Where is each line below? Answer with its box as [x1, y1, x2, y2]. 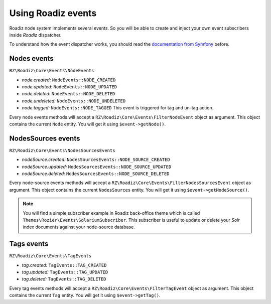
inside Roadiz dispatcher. [9, 32, 62, 38]
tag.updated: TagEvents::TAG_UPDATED [22, 269, 108, 275]
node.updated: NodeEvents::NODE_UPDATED [22, 84, 117, 90]
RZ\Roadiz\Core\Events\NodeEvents [9, 68, 94, 74]
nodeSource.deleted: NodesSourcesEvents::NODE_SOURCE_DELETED [22, 171, 170, 177]
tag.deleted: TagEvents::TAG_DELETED [22, 276, 106, 282]
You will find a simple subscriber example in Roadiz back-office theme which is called [23, 210, 200, 216]
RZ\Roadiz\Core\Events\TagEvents [9, 253, 92, 259]
